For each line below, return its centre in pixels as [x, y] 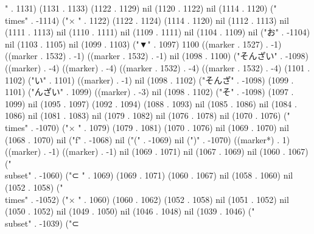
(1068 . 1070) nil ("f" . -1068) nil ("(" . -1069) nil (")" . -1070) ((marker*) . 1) [148, 139]
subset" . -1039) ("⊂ [42, 223]
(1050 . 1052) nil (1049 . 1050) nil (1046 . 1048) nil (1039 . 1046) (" [130, 211]
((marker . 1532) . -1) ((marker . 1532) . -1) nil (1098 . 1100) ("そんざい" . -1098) [157, 56]
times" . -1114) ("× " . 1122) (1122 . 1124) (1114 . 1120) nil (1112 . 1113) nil [147, 20]
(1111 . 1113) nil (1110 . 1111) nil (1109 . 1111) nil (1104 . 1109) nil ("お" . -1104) [158, 32]
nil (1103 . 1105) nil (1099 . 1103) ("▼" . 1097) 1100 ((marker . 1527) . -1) [143, 44]
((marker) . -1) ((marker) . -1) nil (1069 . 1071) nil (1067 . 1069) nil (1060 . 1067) [157, 151]
